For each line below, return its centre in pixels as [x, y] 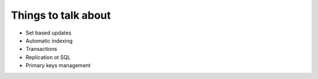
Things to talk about [61, 15]
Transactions [41, 49]
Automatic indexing [49, 40]
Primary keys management [58, 66]
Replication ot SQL [48, 57]
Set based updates [49, 33]
